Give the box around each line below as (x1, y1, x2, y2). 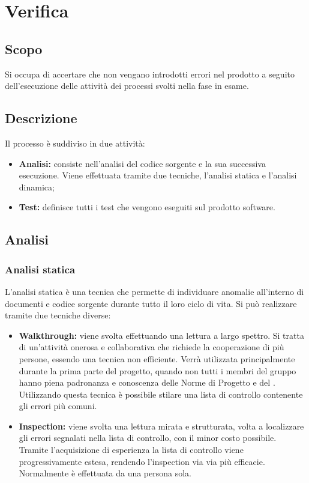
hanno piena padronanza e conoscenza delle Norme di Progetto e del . (19, 376, 275, 389)
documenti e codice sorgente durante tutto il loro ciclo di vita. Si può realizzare (5, 297, 297, 309)
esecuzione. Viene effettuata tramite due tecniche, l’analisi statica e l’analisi (19, 169, 297, 181)
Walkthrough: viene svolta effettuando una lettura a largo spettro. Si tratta (19, 329, 304, 341)
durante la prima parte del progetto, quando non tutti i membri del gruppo (19, 364, 296, 377)
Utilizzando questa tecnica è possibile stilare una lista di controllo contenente (19, 387, 303, 400)
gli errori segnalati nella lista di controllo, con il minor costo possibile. (19, 431, 277, 444)
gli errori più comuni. (19, 399, 97, 412)
